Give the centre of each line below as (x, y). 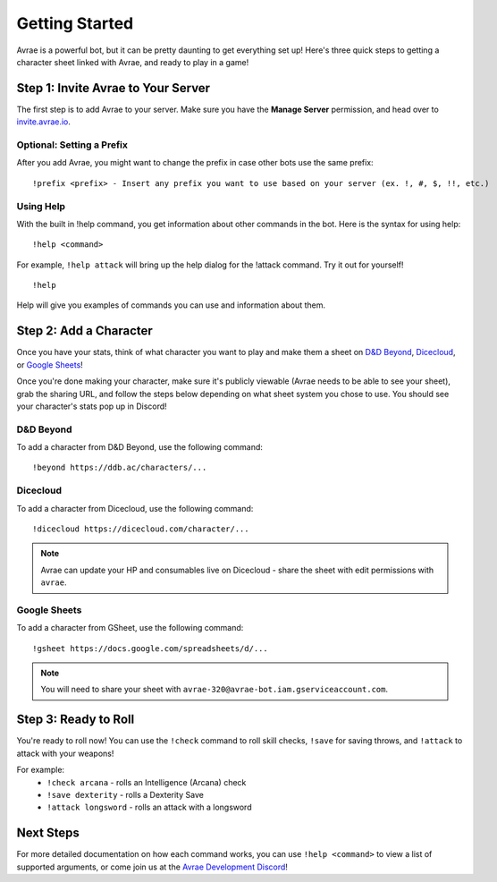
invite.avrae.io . (44, 122)
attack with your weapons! (65, 753)
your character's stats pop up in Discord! (92, 406)
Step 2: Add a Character (85, 331)
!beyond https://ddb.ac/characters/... (120, 468)
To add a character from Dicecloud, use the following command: (135, 508)
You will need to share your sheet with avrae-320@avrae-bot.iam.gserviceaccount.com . (215, 690)
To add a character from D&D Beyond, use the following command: (140, 447)
